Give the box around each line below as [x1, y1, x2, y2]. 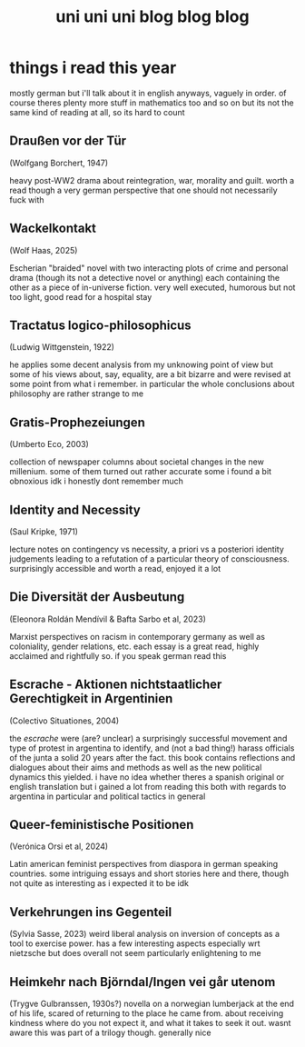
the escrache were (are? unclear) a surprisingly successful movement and [9, 733, 288, 743]
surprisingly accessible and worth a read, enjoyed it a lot [9, 563, 221, 573]
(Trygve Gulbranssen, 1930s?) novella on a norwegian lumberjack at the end [9, 998, 295, 1010]
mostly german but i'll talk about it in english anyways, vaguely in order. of [9, 87, 287, 98]
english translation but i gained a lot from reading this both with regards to [9, 781, 287, 792]
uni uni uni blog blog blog [55, 6, 250, 27]
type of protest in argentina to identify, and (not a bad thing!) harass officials [9, 743, 295, 753]
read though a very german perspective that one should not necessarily [9, 184, 279, 195]
